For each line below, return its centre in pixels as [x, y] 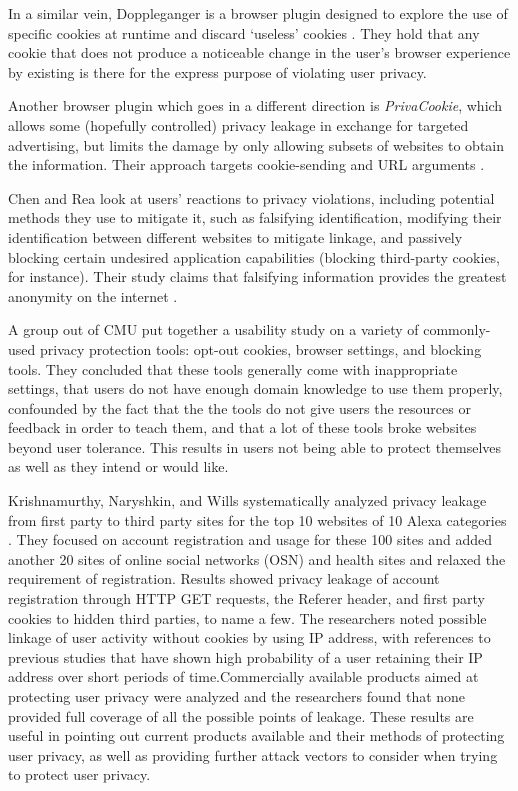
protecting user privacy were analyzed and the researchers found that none [237, 696]
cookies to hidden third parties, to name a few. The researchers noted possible [247, 617]
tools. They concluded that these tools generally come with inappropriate [233, 368]
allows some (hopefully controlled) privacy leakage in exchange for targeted [238, 124]
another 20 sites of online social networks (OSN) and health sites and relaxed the [257, 558]
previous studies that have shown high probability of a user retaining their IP [245, 656]
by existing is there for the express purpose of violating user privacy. [217, 71]
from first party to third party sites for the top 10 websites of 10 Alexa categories [257, 519]
